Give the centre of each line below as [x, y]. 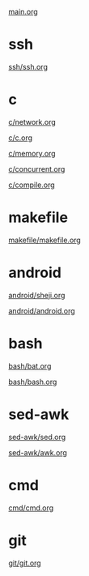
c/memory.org [32, 153]
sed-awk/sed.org [37, 437]
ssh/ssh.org [28, 66]
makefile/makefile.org [44, 240]
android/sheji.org [37, 295]
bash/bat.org [30, 366]
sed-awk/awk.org [38, 452]
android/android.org [42, 310]
